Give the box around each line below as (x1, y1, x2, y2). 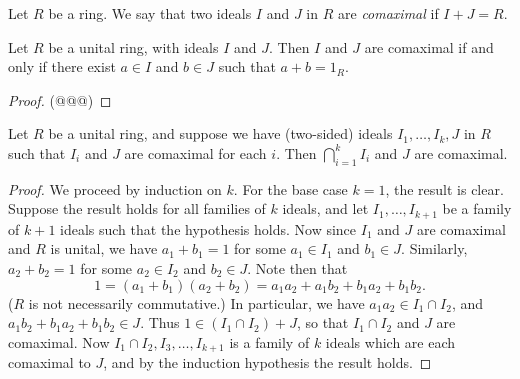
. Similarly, (401, 238, 468, 259)
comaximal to (8, 352, 91, 373)
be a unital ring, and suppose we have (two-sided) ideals (48, 123, 393, 144)
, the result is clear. (385, 178, 504, 199)
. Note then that (247, 258, 348, 278)
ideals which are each (325, 331, 456, 352)
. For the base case (233, 178, 348, 199)
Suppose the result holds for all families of (8, 198, 266, 219)
